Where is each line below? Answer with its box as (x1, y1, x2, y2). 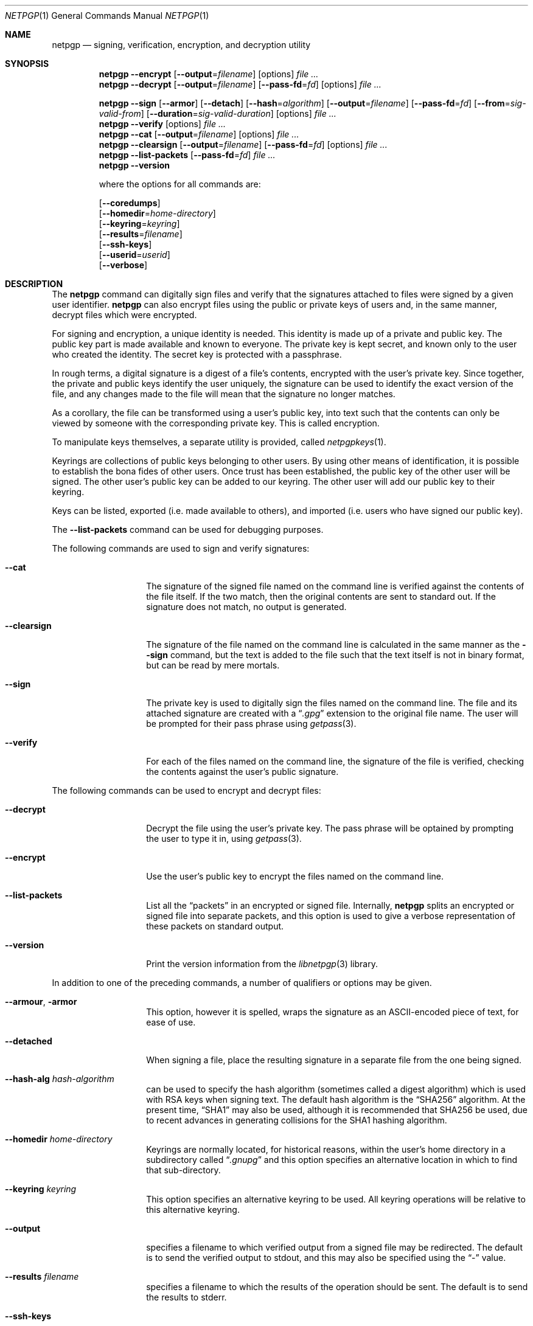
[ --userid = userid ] (99, 249, 170, 260)
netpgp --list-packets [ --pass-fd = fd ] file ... (99, 150, 276, 160)
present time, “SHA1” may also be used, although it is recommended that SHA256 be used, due (146, 1105, 528, 1115)
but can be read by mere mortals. (146, 660, 280, 670)
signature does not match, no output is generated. (146, 602, 347, 612)
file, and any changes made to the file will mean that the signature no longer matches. (52, 389, 395, 399)
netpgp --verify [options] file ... (99, 119, 226, 129)
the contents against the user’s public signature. (146, 766, 339, 777)
